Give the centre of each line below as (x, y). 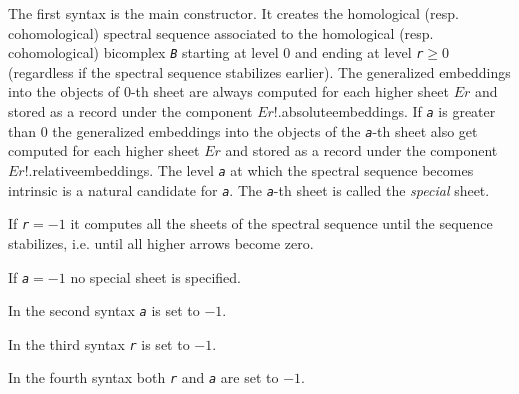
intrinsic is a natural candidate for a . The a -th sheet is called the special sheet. (249, 189)
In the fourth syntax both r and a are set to (143, 377)
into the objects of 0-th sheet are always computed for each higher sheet (228, 91)
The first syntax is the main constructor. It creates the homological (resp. (233, 13)
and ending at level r (359, 52)
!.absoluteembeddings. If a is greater (384, 111)
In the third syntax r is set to (99, 343)
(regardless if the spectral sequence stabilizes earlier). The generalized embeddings (259, 71)
